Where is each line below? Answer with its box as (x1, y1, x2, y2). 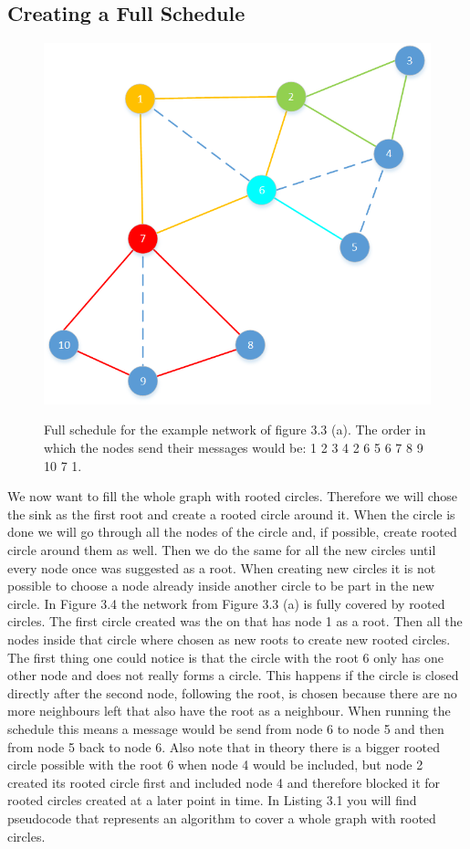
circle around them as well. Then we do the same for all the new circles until (7, 540, 436, 559)
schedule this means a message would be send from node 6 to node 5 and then (7, 718, 444, 738)
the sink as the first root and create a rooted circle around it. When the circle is (7, 504, 455, 523)
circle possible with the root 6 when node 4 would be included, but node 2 (7, 755, 423, 774)
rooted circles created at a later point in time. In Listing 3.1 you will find (7, 791, 417, 810)
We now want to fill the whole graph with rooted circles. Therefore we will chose (7, 487, 458, 506)
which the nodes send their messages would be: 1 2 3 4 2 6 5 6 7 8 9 (44, 438, 423, 457)
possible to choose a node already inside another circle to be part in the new (7, 576, 434, 595)
